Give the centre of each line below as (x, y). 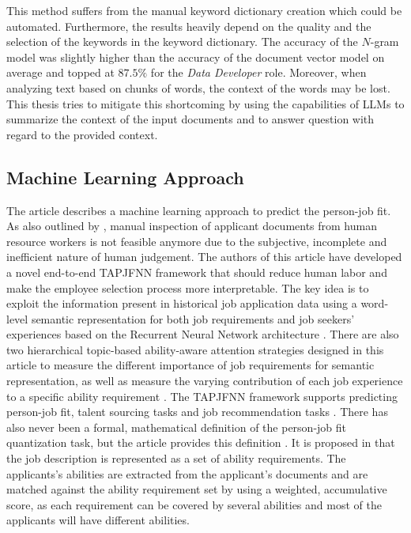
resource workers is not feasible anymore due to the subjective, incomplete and (197, 241)
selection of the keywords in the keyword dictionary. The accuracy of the (182, 42)
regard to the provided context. (82, 134)
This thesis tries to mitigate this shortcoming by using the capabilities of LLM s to (205, 103)
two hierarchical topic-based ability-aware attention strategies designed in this (195, 349)
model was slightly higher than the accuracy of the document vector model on (196, 57)
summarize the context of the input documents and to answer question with (190, 119)
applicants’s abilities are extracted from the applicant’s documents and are (187, 473)
